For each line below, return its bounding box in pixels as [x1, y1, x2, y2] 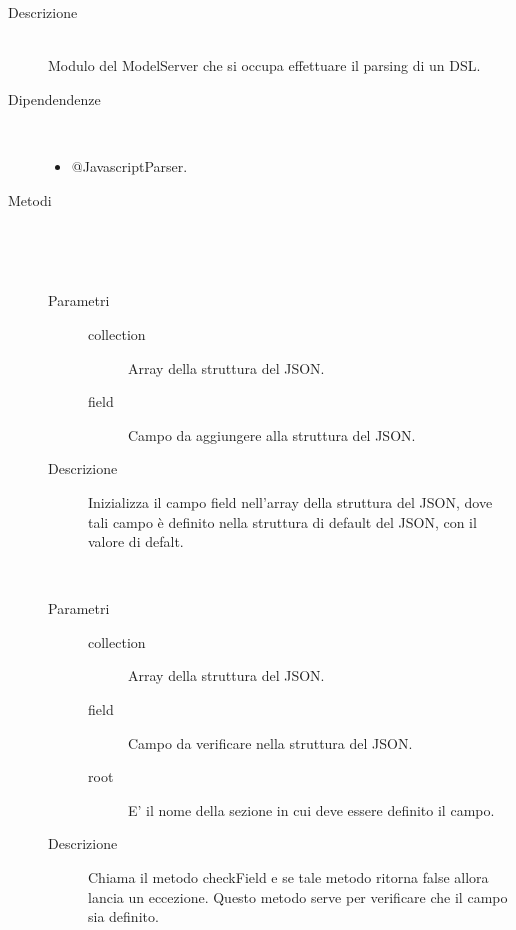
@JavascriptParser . [71, 155, 188, 176]
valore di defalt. [88, 531, 184, 552]
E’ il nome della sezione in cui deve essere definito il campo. [128, 799, 495, 820]
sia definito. [88, 906, 159, 927]
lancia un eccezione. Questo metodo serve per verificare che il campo [88, 886, 508, 907]
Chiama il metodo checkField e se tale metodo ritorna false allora [88, 867, 489, 888]
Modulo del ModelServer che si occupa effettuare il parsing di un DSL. [48, 55, 481, 76]
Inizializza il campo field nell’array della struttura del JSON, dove [88, 491, 493, 512]
